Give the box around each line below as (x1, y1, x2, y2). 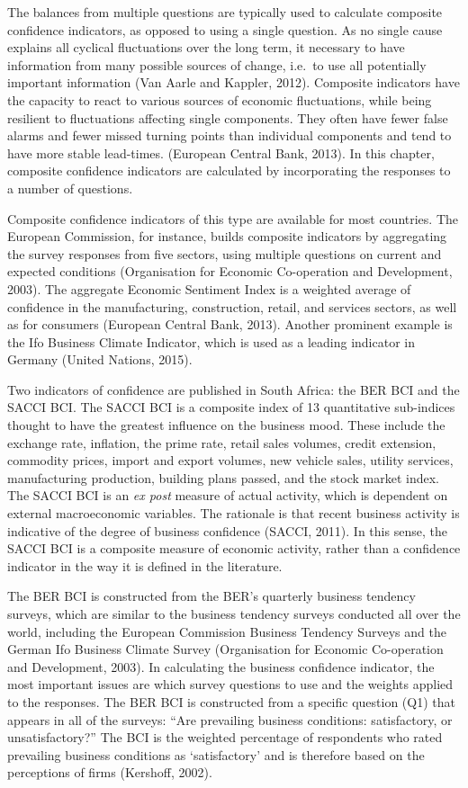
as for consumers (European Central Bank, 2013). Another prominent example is (7, 315, 453, 334)
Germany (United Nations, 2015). (7, 350, 193, 369)
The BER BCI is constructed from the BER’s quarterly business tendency (7, 587, 416, 605)
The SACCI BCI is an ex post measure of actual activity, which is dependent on (7, 486, 448, 505)
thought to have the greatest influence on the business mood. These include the (7, 416, 445, 434)
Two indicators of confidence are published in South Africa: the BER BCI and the (7, 380, 460, 398)
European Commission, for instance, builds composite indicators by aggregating (7, 227, 447, 246)
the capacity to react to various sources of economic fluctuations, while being (7, 90, 432, 109)
